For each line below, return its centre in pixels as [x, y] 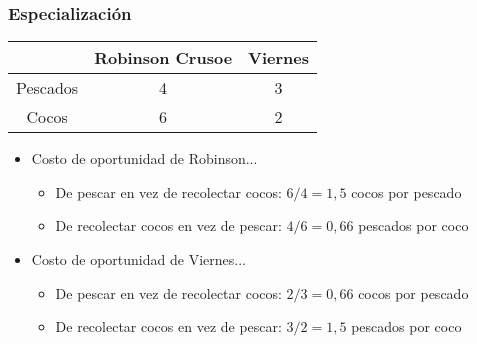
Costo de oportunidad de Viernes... [138, 259]
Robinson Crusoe [163, 58]
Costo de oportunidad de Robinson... [144, 158]
